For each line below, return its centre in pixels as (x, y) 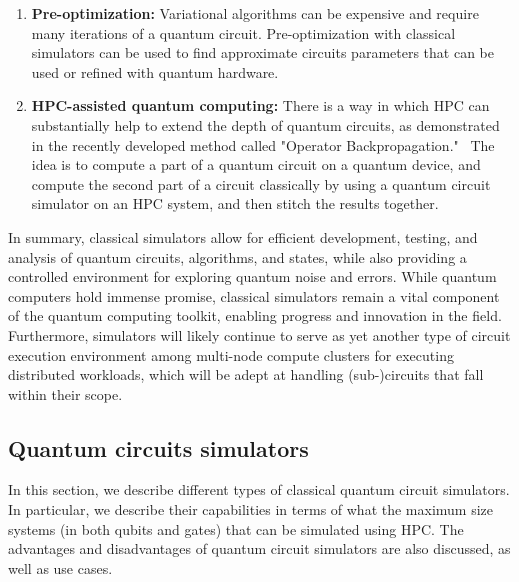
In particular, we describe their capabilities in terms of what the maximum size (251, 509)
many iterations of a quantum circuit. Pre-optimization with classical (243, 32)
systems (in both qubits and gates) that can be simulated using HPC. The (236, 528)
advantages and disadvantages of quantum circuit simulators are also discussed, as (259, 548)
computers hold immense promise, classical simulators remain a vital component (254, 295)
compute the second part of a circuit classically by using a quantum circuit (261, 183)
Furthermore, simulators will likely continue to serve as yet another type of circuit (259, 334)
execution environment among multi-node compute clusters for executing (231, 354)
